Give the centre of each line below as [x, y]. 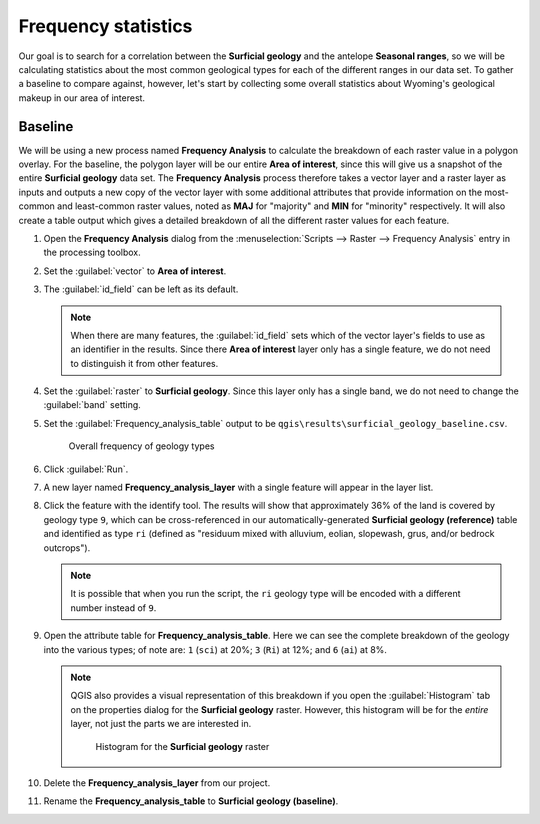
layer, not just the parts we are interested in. [161, 724]
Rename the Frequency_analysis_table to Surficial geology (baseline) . [191, 801]
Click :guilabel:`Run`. [86, 469]
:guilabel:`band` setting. [92, 405]
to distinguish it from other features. [144, 363]
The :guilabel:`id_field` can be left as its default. [141, 289]
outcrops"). [67, 547]
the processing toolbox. [92, 252]
